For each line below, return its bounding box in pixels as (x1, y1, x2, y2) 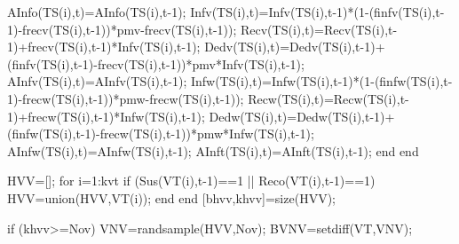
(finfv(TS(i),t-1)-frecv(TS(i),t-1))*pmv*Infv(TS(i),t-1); (7, 54, 305, 73)
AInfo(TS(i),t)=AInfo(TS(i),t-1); (7, 3, 186, 20)
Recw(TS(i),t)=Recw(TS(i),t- (248, 89, 409, 107)
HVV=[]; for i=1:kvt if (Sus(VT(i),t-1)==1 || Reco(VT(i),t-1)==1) (7, 171, 376, 190)
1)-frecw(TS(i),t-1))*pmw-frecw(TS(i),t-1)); (7, 89, 244, 107)
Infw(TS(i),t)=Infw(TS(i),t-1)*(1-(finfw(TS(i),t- (190, 72, 453, 91)
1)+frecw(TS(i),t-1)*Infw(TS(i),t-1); (7, 106, 205, 125)
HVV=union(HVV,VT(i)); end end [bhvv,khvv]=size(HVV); (7, 188, 336, 207)
